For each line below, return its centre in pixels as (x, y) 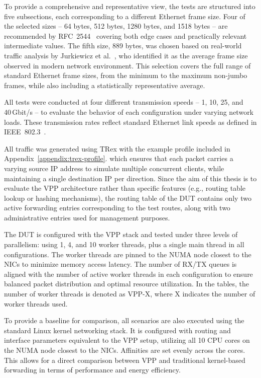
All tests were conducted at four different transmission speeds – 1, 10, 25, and (124, 102)
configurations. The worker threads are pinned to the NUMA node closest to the (128, 254)
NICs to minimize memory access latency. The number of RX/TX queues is (120, 264)
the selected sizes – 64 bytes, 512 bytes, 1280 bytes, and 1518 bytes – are (116, 26)
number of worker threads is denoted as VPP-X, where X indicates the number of (130, 294)
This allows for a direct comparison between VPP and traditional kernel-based (125, 360)
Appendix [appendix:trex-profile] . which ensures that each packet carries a (119, 158)
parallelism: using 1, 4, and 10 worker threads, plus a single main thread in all (124, 244)
